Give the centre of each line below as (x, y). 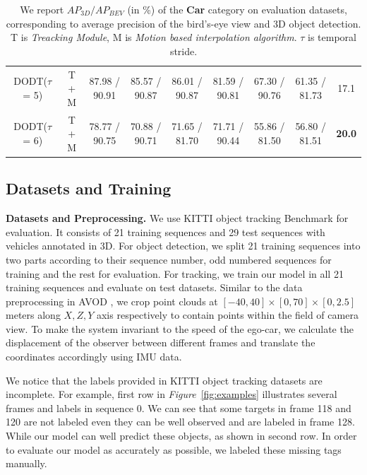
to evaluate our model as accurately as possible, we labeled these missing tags (174, 449)
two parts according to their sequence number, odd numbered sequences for (169, 259)
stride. (183, 51)
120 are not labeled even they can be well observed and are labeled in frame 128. (180, 422)
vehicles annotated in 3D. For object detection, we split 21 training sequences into (183, 246)
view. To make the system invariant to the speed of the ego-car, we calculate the (180, 328)
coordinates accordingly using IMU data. (94, 357)
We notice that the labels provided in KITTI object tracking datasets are (164, 380)
